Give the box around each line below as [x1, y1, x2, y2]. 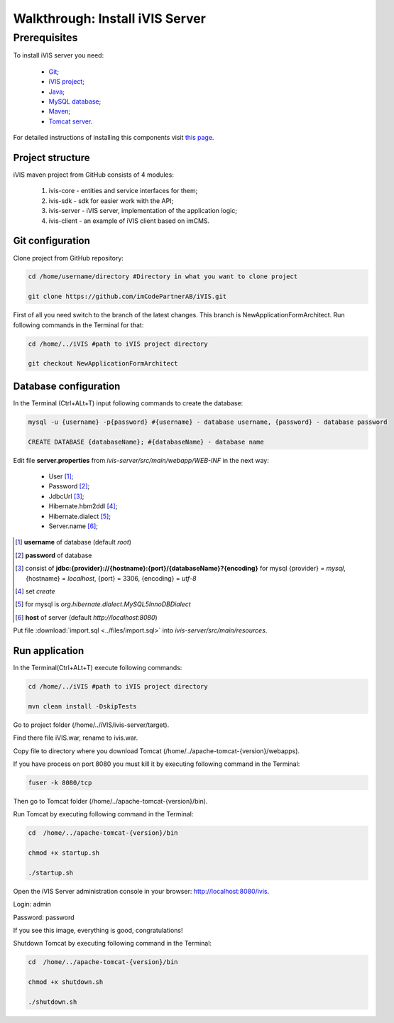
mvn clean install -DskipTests [28, 702, 138, 710]
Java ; [48, 87, 65, 96]
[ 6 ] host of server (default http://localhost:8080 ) [15, 613, 158, 621]
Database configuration [13, 380, 121, 392]
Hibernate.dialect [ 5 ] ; [48, 512, 111, 520]
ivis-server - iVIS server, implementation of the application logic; [48, 207, 238, 215]
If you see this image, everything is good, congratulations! [13, 926, 183, 935]
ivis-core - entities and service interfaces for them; [48, 187, 198, 195]
